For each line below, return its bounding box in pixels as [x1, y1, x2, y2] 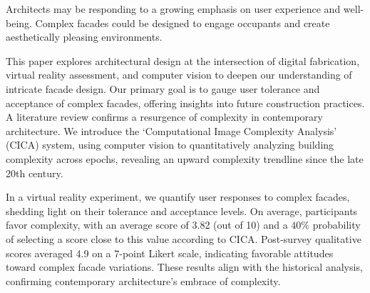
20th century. [6, 165, 63, 180]
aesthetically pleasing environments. [6, 29, 163, 44]
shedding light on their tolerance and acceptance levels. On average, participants [6, 203, 358, 218]
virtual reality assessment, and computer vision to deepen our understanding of [6, 67, 352, 82]
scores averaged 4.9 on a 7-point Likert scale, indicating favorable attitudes [6, 245, 334, 260]
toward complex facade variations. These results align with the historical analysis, [6, 259, 363, 274]
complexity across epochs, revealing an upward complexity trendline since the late [6, 151, 364, 166]
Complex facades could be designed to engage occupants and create [35, 15, 330, 30]
